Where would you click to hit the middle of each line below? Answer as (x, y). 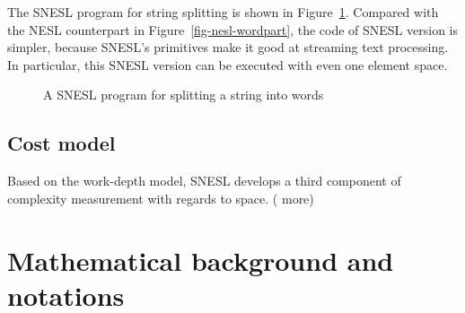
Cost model (61, 143)
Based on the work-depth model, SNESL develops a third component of (204, 181)
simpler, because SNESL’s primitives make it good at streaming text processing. (228, 47)
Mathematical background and (201, 260)
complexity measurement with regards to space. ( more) (161, 198)
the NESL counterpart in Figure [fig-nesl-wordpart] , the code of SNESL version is (232, 29)
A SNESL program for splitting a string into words (184, 95)
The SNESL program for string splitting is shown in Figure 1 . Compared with (223, 12)
